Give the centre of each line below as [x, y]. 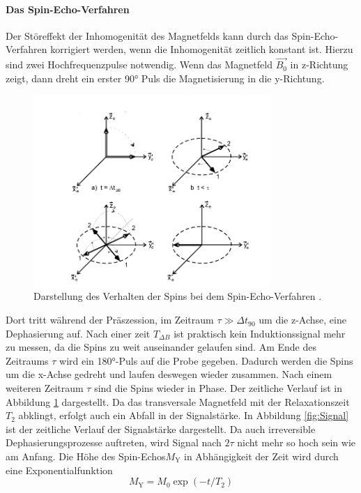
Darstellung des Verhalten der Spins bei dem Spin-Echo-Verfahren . [178, 296]
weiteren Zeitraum [45, 388]
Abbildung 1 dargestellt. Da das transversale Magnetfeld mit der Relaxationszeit [178, 401]
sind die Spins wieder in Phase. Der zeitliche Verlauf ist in [218, 388]
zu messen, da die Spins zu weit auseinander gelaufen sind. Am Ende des [161, 347]
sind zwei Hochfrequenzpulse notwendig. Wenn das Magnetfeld [139, 65]
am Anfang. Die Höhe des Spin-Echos [86, 456]
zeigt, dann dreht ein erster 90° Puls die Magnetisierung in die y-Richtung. [165, 78]
